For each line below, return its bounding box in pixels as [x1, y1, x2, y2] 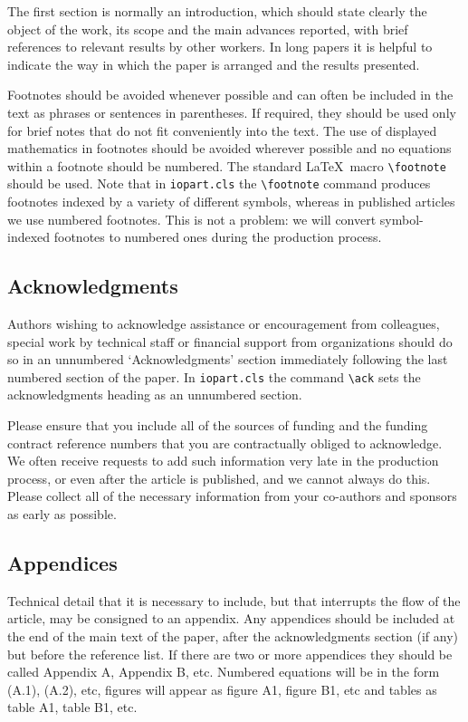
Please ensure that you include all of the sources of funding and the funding [7, 416, 428, 435]
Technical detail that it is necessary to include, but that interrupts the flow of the [7, 591, 461, 610]
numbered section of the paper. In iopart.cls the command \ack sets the [7, 367, 421, 386]
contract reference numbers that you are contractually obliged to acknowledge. [7, 433, 443, 452]
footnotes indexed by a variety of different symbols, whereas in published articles [7, 192, 455, 211]
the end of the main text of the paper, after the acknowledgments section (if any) [7, 627, 458, 646]
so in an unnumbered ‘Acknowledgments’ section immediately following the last [7, 350, 448, 369]
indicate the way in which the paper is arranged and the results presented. [7, 54, 420, 73]
